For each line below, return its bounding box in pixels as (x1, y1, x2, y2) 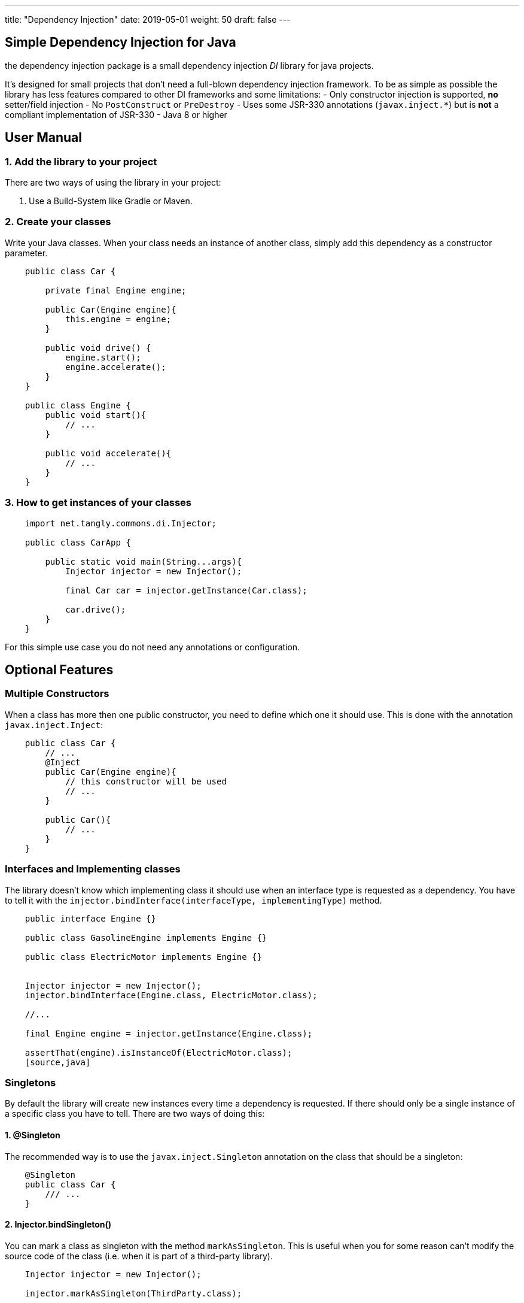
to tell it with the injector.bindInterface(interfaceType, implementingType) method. (5, 895, 382, 905)
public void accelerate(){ (45, 448, 172, 458)
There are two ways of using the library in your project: (5, 177, 221, 188)
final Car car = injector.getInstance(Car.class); (65, 585, 307, 595)
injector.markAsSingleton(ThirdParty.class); (25, 1288, 242, 1298)
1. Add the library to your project (5, 155, 157, 168)
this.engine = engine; (65, 314, 172, 324)
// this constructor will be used (65, 776, 227, 786)
